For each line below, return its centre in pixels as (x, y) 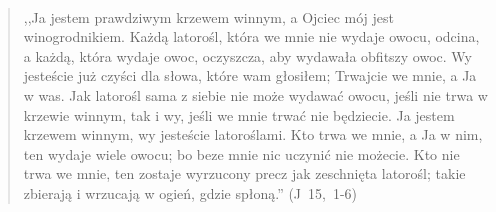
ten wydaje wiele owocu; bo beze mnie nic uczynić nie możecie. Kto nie (241, 153)
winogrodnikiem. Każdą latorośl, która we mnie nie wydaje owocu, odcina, (251, 36)
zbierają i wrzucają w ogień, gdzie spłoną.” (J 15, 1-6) (190, 192)
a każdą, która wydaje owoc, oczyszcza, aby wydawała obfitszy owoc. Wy (247, 55)
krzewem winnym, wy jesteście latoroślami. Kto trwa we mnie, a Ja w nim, (253, 134)
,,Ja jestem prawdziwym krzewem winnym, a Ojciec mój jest (208, 16)
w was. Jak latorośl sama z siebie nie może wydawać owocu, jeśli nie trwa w (255, 94)
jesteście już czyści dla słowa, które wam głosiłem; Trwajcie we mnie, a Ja (250, 75)
